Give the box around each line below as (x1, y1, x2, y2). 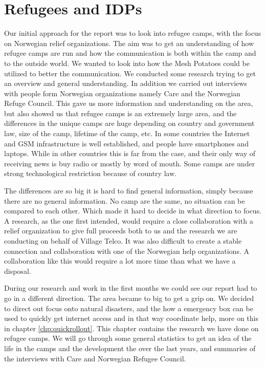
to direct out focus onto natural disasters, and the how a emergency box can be (4, 303, 253, 313)
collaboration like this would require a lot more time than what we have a (4, 255, 236, 266)
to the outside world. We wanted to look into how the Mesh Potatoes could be (4, 57, 250, 68)
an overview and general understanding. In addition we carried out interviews (4, 78, 247, 89)
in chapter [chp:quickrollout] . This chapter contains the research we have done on (4, 322, 259, 333)
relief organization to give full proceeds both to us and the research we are (4, 225, 237, 236)
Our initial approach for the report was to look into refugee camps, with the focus (4, 28, 261, 38)
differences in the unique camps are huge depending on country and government (4, 118, 255, 128)
